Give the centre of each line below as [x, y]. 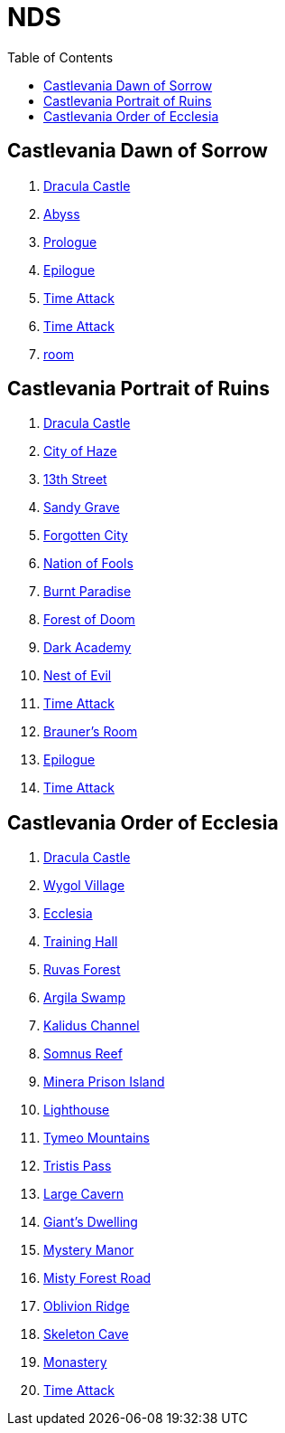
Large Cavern [83, 1194]
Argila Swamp [84, 998]
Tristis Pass [78, 1166]
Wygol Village [84, 886]
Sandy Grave [82, 508]
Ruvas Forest [82, 970]
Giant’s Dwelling [91, 1222]
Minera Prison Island [104, 1082]
